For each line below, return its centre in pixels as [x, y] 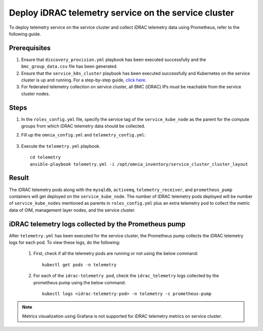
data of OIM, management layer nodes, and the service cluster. [72, 210]
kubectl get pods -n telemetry [79, 265]
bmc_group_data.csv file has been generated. [69, 66]
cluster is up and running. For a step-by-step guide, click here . [84, 80]
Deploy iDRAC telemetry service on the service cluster [122, 13]
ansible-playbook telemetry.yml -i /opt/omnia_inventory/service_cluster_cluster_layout [139, 164]
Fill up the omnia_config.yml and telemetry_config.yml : [84, 135]
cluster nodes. [36, 94]
